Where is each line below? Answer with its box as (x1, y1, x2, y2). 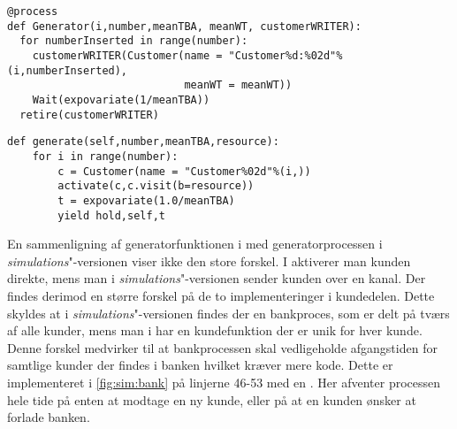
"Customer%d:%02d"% (228, 49, 343, 62)
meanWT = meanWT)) (184, 79, 293, 92)
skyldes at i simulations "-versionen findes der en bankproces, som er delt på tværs (7, 303, 450, 322)
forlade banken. (7, 408, 90, 426)
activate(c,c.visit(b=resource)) (57, 180, 255, 193)
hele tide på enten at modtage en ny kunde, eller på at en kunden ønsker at (7, 390, 416, 409)
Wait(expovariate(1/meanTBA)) (32, 93, 210, 106)
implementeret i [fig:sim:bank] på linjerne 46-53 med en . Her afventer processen (7, 372, 441, 391)
